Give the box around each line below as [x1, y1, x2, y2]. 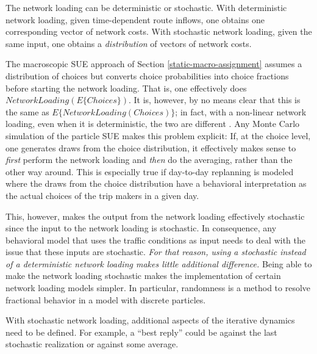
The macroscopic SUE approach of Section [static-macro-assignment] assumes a [5, 57, 302, 70]
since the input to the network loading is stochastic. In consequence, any [5, 222, 277, 234]
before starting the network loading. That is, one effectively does [5, 81, 247, 94]
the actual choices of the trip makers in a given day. [5, 189, 199, 201]
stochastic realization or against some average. [5, 338, 179, 350]
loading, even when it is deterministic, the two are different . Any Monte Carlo [5, 117, 300, 130]
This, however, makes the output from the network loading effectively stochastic [5, 209, 305, 222]
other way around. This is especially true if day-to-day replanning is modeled [5, 165, 294, 178]
